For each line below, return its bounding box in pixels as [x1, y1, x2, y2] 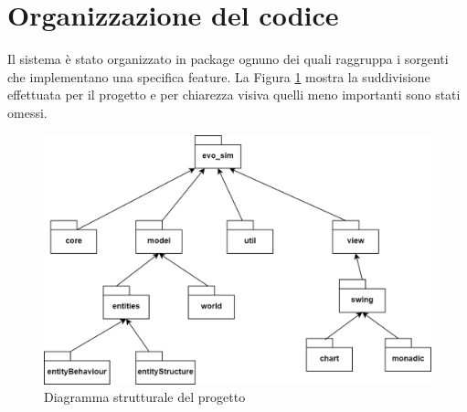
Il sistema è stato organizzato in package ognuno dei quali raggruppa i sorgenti [7, 49, 449, 69]
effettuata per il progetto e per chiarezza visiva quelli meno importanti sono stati [7, 85, 461, 104]
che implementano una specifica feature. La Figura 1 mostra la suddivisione [7, 67, 430, 86]
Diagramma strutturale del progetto [44, 387, 246, 407]
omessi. [7, 102, 48, 121]
